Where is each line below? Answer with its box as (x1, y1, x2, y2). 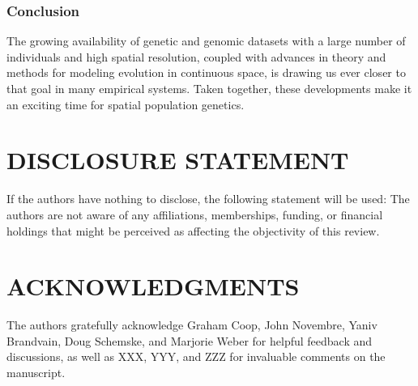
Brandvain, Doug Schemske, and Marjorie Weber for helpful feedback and (6, 332, 373, 349)
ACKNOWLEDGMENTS (6, 269, 300, 303)
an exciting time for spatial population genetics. (6, 95, 245, 112)
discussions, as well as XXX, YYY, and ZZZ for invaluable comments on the (6, 348, 386, 365)
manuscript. (6, 364, 66, 380)
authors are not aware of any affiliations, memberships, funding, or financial (6, 206, 383, 223)
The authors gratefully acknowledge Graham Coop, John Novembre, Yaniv (6, 316, 377, 333)
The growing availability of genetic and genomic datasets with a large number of (6, 32, 406, 49)
